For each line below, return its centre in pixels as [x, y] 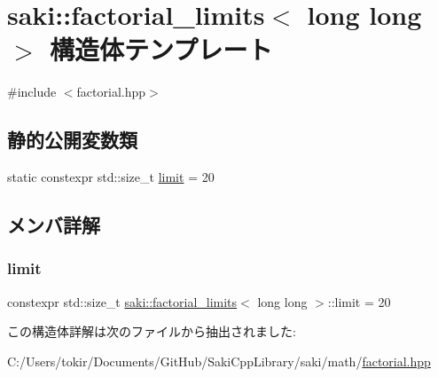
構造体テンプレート [161, 49]
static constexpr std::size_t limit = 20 [111, 177]
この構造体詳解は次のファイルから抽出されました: [152, 331]
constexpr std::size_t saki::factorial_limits [122, 301]
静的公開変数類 [72, 140]
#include [32, 92]
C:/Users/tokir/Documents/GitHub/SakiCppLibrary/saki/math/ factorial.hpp [219, 361]
